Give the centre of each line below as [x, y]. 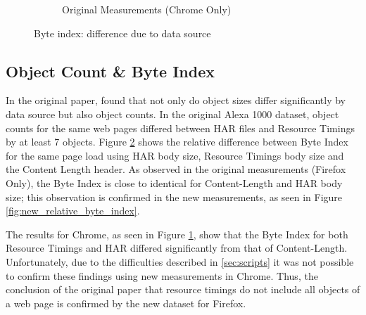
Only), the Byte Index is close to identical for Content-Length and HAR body [174, 182]
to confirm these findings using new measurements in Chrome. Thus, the [162, 275]
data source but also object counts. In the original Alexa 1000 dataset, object [172, 114]
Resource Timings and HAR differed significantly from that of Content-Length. [177, 248]
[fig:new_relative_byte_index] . [73, 211]
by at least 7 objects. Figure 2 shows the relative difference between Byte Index [177, 142]
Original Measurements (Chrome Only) [147, 9]
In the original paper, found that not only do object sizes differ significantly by [176, 100]
